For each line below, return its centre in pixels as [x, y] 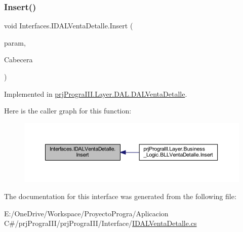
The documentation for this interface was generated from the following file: [120, 196]
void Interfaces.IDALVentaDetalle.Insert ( [69, 26]
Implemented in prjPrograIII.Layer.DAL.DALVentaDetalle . [96, 93]
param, [15, 42]
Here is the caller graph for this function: [68, 111]
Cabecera [18, 60]
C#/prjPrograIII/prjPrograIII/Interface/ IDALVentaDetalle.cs [100, 223]
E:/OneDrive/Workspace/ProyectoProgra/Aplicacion [86, 213]
